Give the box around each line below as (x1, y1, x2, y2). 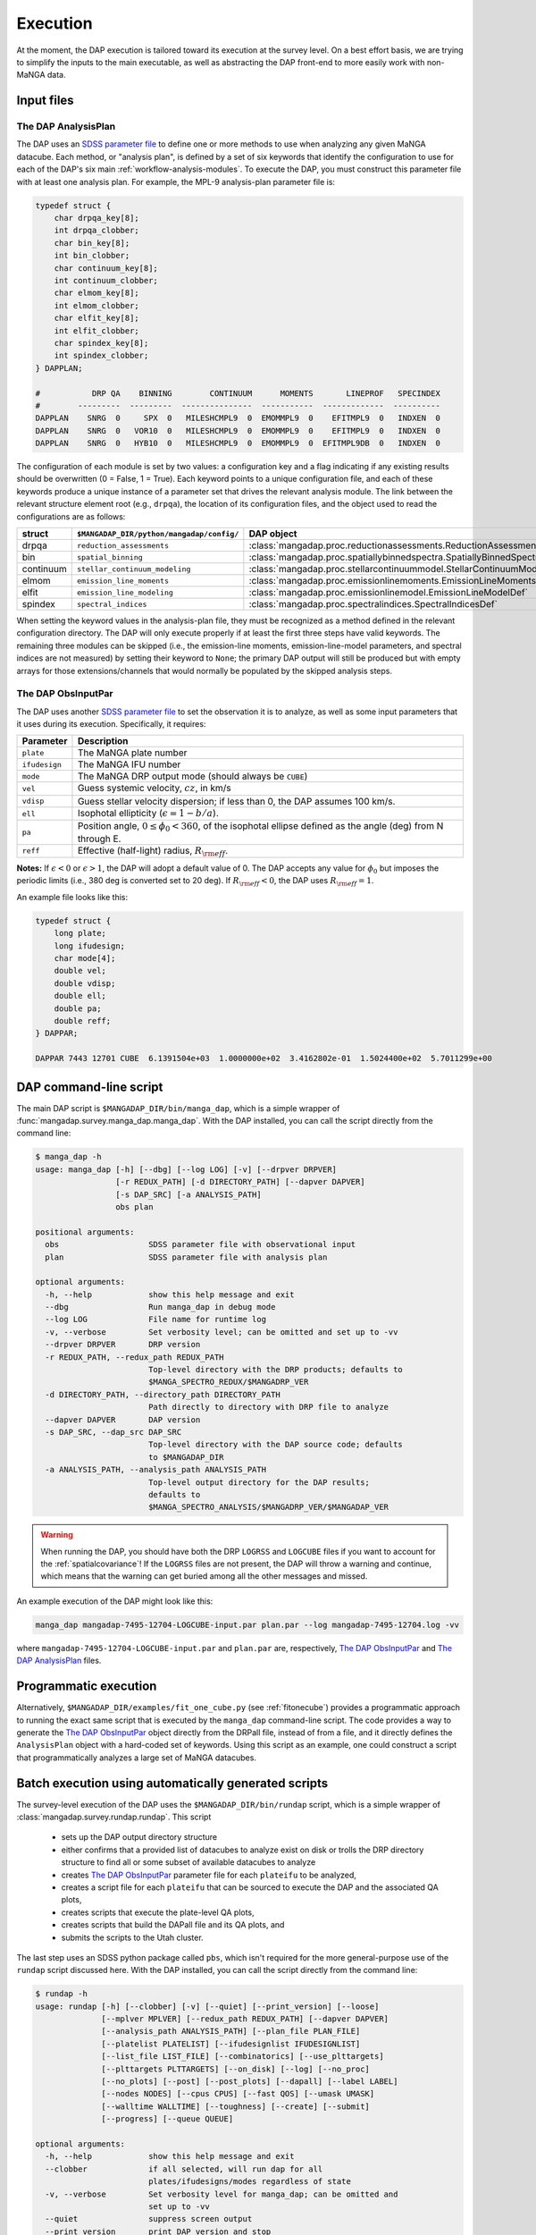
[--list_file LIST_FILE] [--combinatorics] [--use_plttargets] (101, 2052, 384, 2062)
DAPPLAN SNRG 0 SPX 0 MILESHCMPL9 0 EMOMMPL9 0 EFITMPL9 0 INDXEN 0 (35, 413, 441, 424)
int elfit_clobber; (54, 325, 140, 335)
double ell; (54, 991, 107, 1001)
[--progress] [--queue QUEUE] (101, 2114, 234, 2124)
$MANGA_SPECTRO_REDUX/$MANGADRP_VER (147, 1377, 309, 1387)
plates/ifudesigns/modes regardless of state (147, 2177, 352, 2187)
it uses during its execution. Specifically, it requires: (16, 719, 206, 730)
